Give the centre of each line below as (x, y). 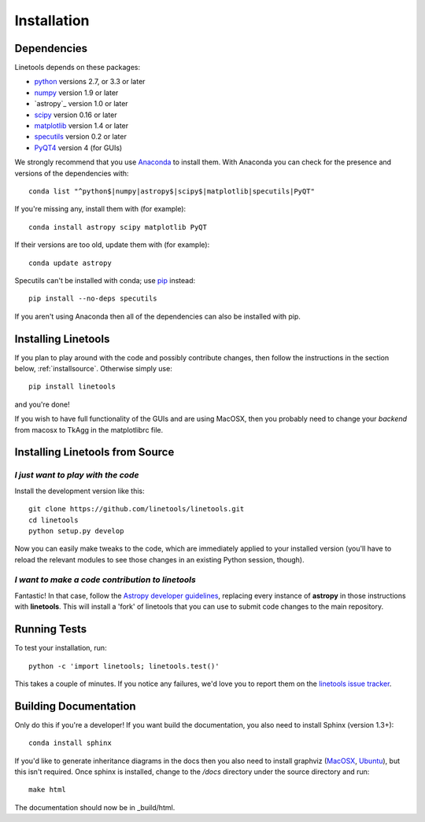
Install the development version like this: (79, 491)
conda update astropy (70, 263)
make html (47, 790)
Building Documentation (76, 706)
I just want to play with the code (77, 475)
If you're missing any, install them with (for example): (100, 209)
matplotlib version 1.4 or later (81, 126)
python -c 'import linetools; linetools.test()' (124, 666)
